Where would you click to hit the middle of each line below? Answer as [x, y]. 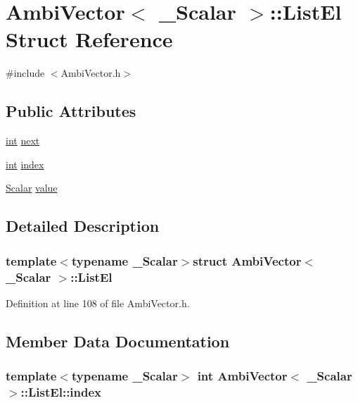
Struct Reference [89, 39]
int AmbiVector [242, 376]
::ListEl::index [61, 392]
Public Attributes [71, 111]
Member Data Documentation [118, 341]
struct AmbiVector [247, 260]
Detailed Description [83, 226]
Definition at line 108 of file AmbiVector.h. [98, 303]
